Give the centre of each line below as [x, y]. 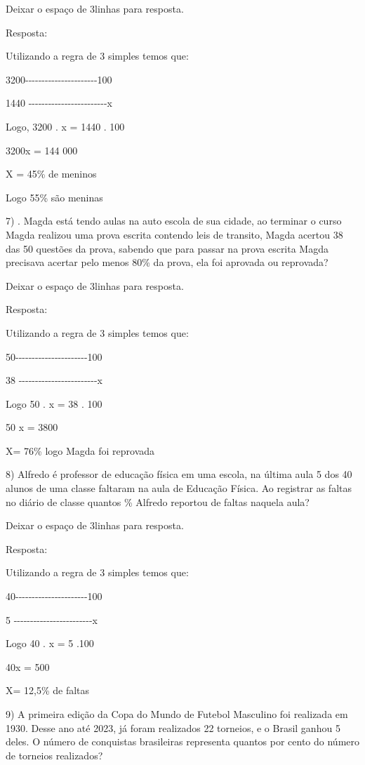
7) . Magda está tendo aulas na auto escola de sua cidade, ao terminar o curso [174, 221]
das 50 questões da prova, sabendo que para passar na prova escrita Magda [167, 248]
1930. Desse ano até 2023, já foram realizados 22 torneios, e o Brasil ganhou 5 [173, 727]
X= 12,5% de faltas [48, 690]
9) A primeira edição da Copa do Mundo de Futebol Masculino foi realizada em [177, 714]
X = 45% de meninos [51, 174]
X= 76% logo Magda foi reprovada [80, 450]
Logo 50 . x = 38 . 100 [54, 403]
